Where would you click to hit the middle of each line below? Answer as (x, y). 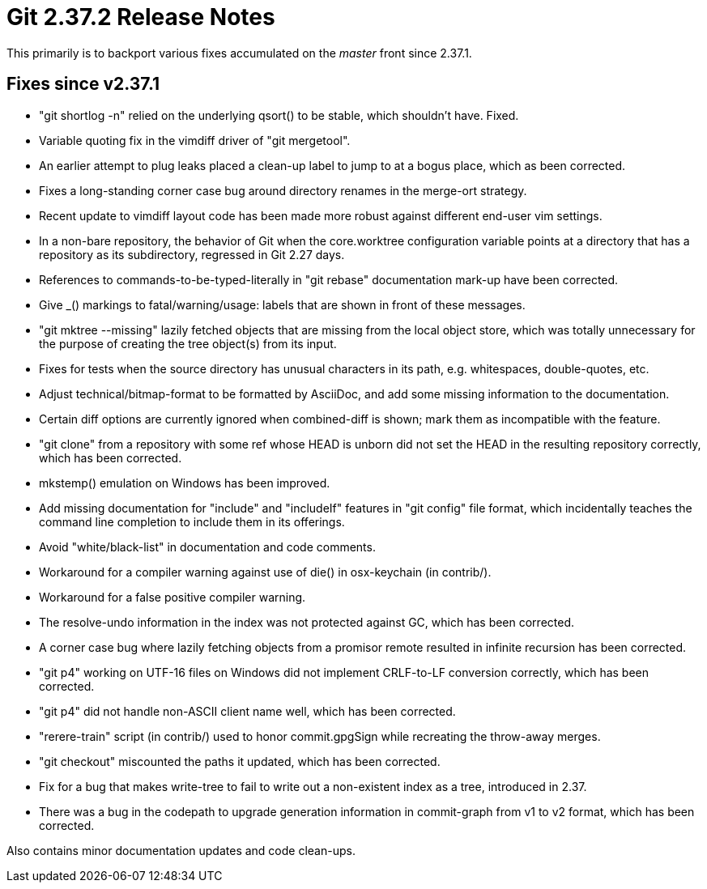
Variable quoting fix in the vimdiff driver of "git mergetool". (195, 140)
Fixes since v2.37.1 (83, 84)
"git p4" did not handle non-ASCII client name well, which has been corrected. (247, 711)
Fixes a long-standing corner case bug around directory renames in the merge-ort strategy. (283, 190)
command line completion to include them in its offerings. (192, 521)
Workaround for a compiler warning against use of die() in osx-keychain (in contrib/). (265, 572)
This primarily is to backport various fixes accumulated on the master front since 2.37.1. (239, 53)
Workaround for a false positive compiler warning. (172, 597)
